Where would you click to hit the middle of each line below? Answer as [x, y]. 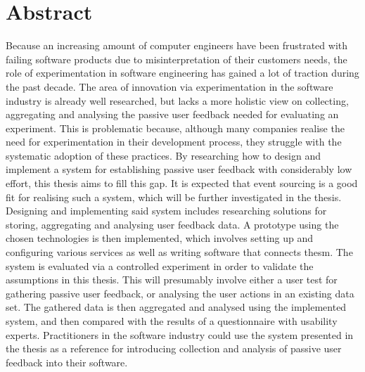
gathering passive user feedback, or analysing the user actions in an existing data [180, 293]
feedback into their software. [67, 362]
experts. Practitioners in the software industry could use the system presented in [180, 334]
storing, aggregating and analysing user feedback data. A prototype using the [172, 224]
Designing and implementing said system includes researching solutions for [166, 211]
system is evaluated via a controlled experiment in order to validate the [160, 265]
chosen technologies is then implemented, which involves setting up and [160, 238]
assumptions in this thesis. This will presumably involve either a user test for [172, 280]
